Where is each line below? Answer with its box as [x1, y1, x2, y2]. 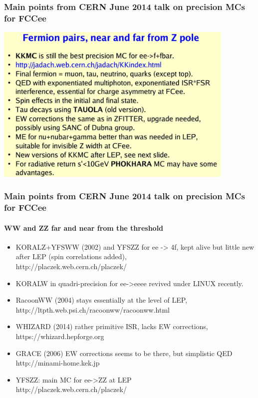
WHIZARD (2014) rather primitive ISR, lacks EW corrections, [15, 321, 208, 332]
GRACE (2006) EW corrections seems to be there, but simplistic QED [15, 348, 233, 358]
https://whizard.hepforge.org [15, 331, 104, 341]
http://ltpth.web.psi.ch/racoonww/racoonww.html [15, 304, 170, 315]
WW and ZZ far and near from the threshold [4, 222, 164, 233]
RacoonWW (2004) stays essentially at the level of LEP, [15, 295, 188, 305]
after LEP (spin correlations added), [15, 251, 127, 262]
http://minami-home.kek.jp [15, 358, 100, 368]
